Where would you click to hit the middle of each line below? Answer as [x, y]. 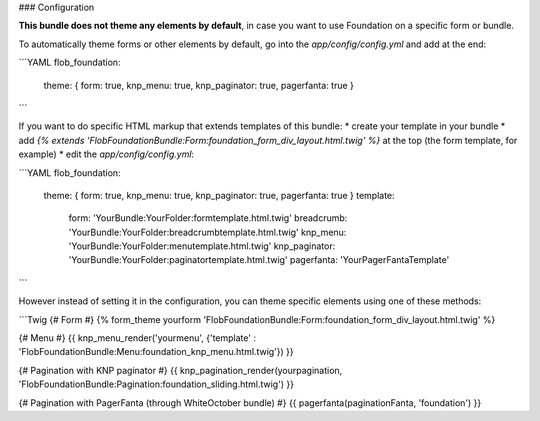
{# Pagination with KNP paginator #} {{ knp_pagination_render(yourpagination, [180, 370]
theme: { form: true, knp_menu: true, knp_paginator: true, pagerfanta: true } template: [219, 195]
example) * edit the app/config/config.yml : [106, 154]
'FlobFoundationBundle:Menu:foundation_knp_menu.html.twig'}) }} [156, 352]
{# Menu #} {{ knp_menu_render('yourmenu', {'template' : [137, 338]
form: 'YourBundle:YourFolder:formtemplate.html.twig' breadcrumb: [208, 218]
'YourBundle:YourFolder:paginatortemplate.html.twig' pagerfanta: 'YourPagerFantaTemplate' [259, 260]
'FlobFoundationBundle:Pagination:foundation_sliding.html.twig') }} [156, 384]
